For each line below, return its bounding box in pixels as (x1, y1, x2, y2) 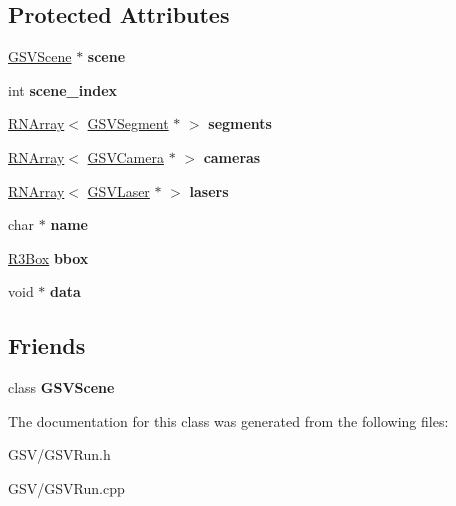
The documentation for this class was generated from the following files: (8, 410, 449, 431)
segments (208, 113, 272, 134)
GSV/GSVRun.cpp (8, 477, 125, 498)
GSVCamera (87, 146, 164, 167)
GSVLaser (87, 180, 150, 201)
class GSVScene (8, 377, 115, 398)
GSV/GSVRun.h (8, 444, 111, 465)
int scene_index (8, 79, 118, 100)
